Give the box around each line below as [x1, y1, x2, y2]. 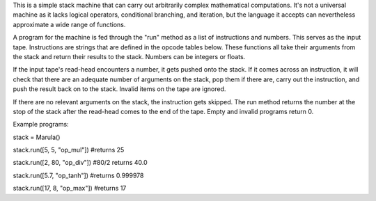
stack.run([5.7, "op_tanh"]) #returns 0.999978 [13, 171, 144, 179]
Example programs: [13, 120, 69, 129]
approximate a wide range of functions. [13, 20, 126, 29]
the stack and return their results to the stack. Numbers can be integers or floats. [13, 52, 246, 61]
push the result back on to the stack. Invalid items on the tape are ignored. [13, 85, 226, 93]
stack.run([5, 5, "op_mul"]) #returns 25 [13, 146, 125, 154]
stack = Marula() [13, 133, 61, 141]
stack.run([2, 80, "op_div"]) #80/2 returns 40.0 [13, 159, 148, 167]
